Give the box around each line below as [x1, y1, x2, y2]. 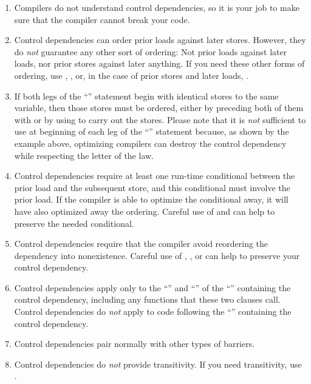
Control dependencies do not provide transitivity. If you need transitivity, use [14, 357, 302, 370]
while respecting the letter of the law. [14, 149, 154, 161]
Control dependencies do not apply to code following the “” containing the [14, 305, 292, 318]
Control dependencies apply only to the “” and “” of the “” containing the [14, 281, 291, 294]
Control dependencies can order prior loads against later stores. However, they [14, 33, 306, 46]
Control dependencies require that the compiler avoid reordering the [14, 237, 268, 250]
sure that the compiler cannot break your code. [14, 13, 190, 25]
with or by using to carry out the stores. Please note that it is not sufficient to [14, 113, 306, 126]
